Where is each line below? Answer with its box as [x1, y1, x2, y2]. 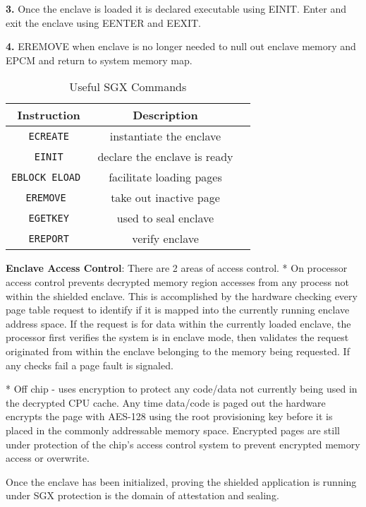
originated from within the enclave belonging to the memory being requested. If [6, 343, 350, 358]
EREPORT [28, 232, 69, 244]
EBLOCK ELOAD [11, 171, 81, 183]
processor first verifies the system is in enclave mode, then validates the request [6, 330, 349, 345]
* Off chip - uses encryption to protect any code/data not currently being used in [6, 381, 358, 396]
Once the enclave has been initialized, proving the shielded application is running [6, 474, 357, 489]
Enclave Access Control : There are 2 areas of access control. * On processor [6, 261, 348, 275]
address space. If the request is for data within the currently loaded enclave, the [6, 316, 351, 330]
